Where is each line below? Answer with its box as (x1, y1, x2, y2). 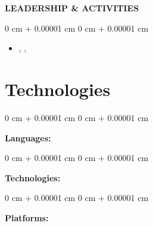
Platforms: (5, 211, 49, 224)
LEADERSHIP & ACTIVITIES (5, 2, 139, 14)
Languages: (5, 131, 51, 144)
